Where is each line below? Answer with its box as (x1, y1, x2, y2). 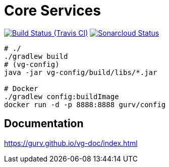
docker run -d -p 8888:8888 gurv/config (4, 100, 166, 109)
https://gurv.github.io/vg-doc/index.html (4, 138, 138, 147)
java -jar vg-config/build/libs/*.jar (4, 68, 157, 76)
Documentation (4, 117, 84, 130)
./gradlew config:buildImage (4, 92, 119, 101)
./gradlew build (4, 52, 68, 60)
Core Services (4, 2, 101, 19)
